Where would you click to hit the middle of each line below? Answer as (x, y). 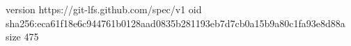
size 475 (22, 37)
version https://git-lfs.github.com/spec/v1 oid (104, 9)
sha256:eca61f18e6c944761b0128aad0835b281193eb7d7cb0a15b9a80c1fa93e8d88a (175, 23)
